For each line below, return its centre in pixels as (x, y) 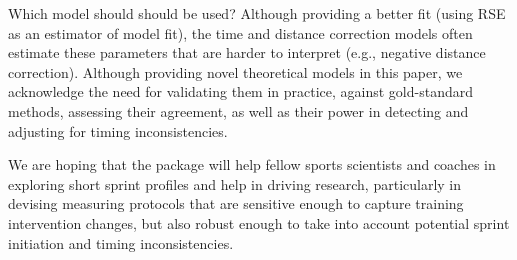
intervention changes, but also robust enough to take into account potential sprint (259, 222)
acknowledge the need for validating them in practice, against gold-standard (241, 91)
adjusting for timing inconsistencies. (118, 130)
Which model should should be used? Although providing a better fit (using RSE (257, 13)
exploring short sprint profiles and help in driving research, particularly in (235, 183)
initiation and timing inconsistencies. (121, 242)
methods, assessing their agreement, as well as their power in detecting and (238, 110)
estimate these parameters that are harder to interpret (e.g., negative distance (247, 52)
